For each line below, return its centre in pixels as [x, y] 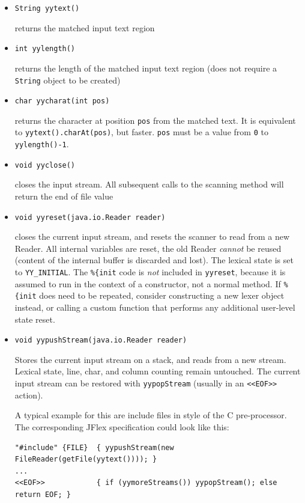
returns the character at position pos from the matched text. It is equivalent [155, 120]
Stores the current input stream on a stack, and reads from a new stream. [150, 359]
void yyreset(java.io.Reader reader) [90, 217]
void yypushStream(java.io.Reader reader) [101, 340]
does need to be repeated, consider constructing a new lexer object [162, 295]
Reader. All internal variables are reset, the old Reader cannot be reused [148, 248]
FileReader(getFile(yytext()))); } [86, 459]
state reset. [35, 319]
